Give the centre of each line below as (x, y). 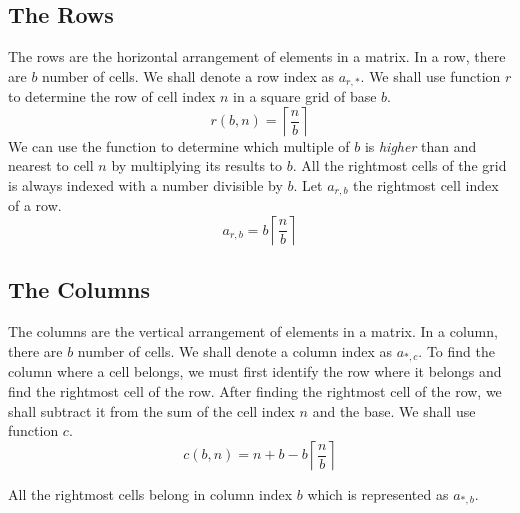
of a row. (35, 205)
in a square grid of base (305, 96)
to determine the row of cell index (112, 96)
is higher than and (420, 145)
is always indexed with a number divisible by (145, 185)
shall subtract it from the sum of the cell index (151, 410)
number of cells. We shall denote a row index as (188, 75)
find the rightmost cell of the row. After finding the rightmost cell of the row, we (255, 390)
